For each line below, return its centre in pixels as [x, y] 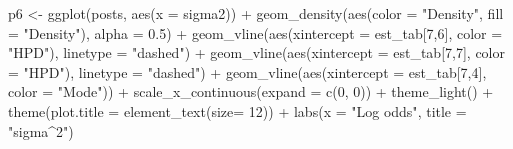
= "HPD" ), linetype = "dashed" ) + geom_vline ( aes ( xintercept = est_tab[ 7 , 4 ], [247, 71]
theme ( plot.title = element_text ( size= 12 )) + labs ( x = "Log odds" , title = [237, 110]
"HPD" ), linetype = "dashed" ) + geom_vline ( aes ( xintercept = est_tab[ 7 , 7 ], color [256, 52]
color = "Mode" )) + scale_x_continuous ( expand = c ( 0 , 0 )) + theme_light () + [251, 91]
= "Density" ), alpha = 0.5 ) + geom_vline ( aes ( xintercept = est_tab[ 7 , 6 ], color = [255, 32]
